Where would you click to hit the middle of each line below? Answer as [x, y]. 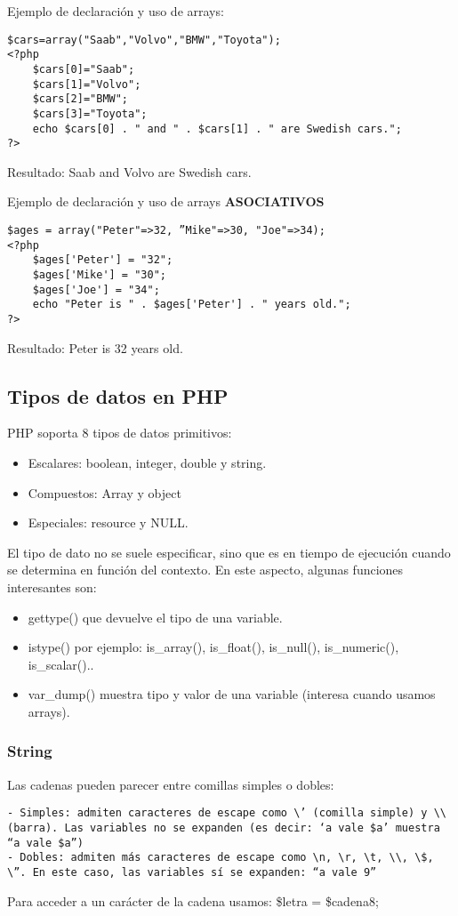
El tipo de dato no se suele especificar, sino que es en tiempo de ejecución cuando [229, 552]
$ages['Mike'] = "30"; [99, 275]
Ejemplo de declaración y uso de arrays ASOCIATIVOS [166, 201]
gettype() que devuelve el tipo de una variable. [155, 617]
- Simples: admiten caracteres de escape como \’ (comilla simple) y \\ [227, 813]
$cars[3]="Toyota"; [90, 113]
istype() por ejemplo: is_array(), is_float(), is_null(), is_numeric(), [213, 647]
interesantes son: [52, 587]
